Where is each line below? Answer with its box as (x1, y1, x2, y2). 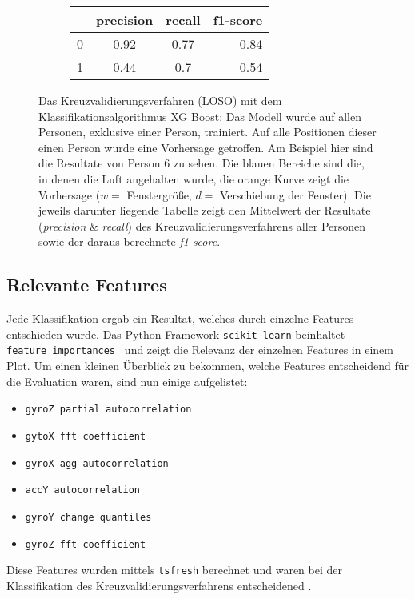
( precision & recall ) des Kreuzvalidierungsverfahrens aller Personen (38, 217, 366, 234)
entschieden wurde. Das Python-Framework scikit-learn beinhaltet (6, 325, 345, 342)
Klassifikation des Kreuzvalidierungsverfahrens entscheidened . (6, 577, 312, 593)
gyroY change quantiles (25, 511, 152, 523)
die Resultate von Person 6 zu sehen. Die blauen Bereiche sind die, (38, 155, 365, 171)
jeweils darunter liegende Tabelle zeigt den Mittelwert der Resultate (38, 202, 371, 219)
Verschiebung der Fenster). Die (220, 186, 371, 203)
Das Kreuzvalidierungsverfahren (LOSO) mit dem (38, 92, 282, 108)
